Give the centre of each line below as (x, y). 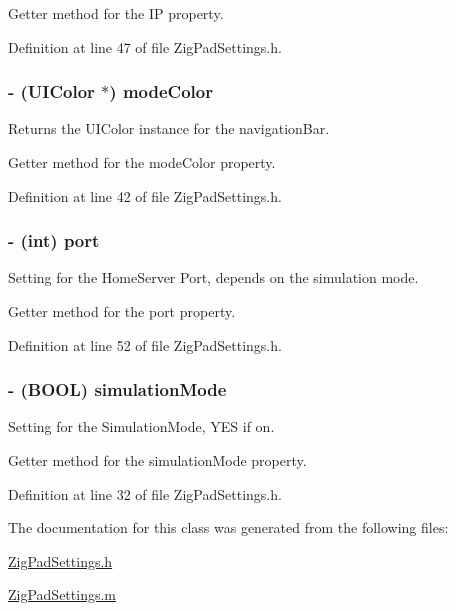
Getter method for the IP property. (116, 13)
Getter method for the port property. (122, 311)
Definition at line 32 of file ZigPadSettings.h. (145, 493)
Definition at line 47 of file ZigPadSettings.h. (145, 46)
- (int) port (54, 240)
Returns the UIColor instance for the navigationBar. (169, 128)
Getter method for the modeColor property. (142, 162)
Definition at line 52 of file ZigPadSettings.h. (145, 344)
